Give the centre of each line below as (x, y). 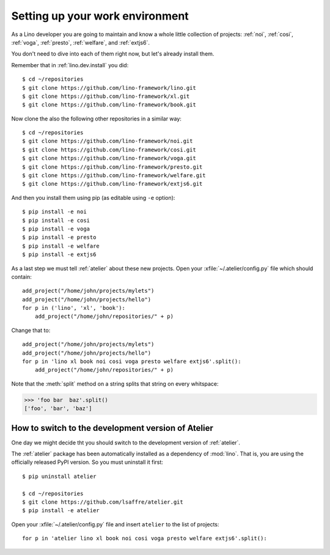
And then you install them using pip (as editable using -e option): (93, 197)
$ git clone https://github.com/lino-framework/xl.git (106, 96)
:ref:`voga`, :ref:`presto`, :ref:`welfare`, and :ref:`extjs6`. (80, 42)
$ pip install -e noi (54, 212)
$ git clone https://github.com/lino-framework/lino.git (109, 88)
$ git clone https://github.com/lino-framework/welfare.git (114, 175)
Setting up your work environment (100, 16)
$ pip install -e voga (56, 229)
